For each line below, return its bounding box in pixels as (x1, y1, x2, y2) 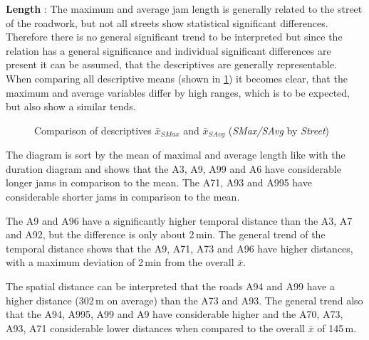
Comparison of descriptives (34, 122, 152, 137)
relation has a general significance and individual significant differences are (6, 43, 331, 58)
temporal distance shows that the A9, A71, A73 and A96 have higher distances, (6, 240, 353, 255)
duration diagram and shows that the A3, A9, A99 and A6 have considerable (6, 161, 341, 176)
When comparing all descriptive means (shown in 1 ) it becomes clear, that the (6, 70, 348, 85)
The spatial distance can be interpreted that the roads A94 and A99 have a (6, 278, 335, 293)
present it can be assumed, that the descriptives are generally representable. (6, 57, 337, 72)
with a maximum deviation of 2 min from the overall (6, 255, 234, 270)
